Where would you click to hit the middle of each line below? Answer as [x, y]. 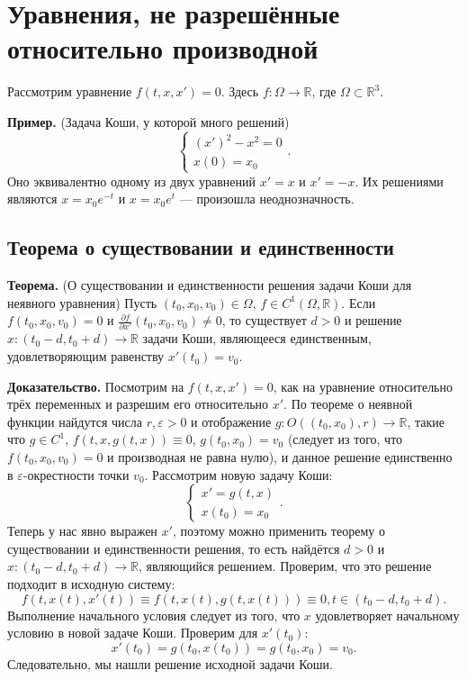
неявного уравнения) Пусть [82, 302]
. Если [359, 302]
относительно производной [163, 48]
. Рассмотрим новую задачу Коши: [238, 474]
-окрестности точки [76, 474]
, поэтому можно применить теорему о [278, 531]
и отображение [231, 421]
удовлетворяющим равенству [86, 356]
